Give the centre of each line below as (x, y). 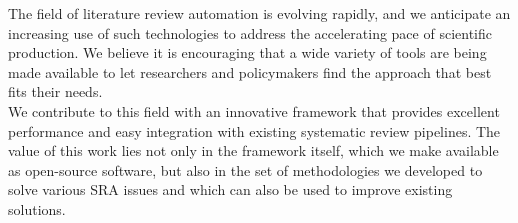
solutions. (37, 208)
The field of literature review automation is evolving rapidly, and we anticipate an (259, 13)
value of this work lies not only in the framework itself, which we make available (253, 150)
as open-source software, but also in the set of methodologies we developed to (245, 169)
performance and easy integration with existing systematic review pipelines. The (254, 130)
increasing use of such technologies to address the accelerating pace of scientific (250, 32)
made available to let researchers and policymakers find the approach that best (250, 71)
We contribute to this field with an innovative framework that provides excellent (254, 110)
